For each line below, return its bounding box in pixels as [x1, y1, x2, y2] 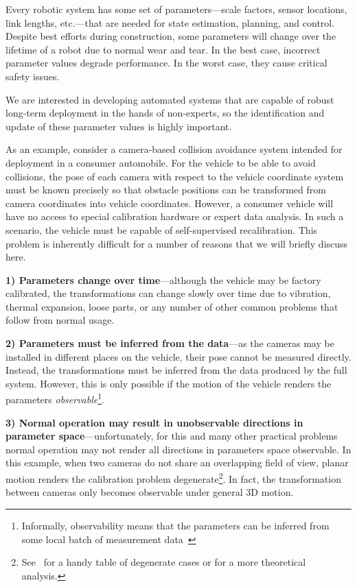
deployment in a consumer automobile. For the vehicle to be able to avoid [5, 155, 316, 169]
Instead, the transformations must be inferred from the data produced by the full [5, 363, 347, 377]
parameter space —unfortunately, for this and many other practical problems [5, 429, 338, 443]
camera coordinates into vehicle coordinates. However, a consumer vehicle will [5, 195, 334, 210]
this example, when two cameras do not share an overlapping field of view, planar [5, 455, 349, 470]
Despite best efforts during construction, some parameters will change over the [5, 29, 336, 43]
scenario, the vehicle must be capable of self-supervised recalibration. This [5, 222, 318, 237]
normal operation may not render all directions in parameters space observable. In [5, 442, 352, 456]
